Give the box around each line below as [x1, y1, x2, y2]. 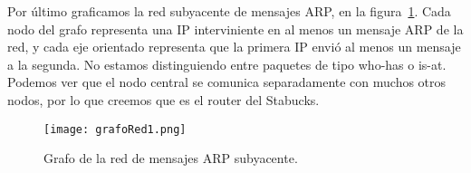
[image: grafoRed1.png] [43, 122, 187, 136]
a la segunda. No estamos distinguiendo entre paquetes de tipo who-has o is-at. [7, 54, 447, 73]
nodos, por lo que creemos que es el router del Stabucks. [7, 90, 320, 109]
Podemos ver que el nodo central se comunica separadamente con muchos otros [7, 72, 447, 91]
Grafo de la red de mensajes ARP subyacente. [43, 149, 298, 168]
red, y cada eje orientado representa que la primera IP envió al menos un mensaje [7, 37, 461, 56]
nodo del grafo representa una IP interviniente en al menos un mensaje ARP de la [7, 19, 464, 38]
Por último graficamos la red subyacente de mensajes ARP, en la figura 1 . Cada [7, 2, 451, 20]
